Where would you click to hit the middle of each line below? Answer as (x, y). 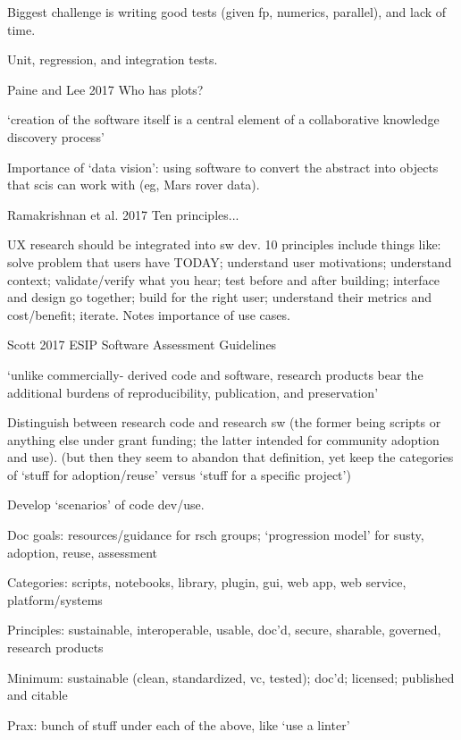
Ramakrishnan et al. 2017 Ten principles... (123, 214)
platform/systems (55, 599)
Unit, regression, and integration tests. (113, 59)
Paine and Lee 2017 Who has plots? (105, 89)
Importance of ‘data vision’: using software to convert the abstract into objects (223, 167)
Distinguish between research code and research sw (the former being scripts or (224, 422)
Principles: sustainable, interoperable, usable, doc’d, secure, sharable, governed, (224, 630)
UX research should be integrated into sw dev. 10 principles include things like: (224, 244)
